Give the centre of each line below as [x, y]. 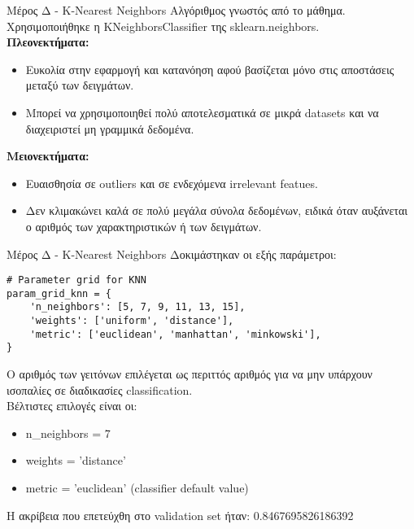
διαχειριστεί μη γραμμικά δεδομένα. [110, 128]
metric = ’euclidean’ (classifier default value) [137, 488]
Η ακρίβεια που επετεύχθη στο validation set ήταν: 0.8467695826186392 [180, 515]
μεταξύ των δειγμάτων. [80, 85]
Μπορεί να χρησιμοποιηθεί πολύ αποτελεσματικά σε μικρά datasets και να [202, 112]
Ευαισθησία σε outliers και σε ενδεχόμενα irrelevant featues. [172, 183]
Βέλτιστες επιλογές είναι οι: [72, 406]
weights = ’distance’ [76, 460]
